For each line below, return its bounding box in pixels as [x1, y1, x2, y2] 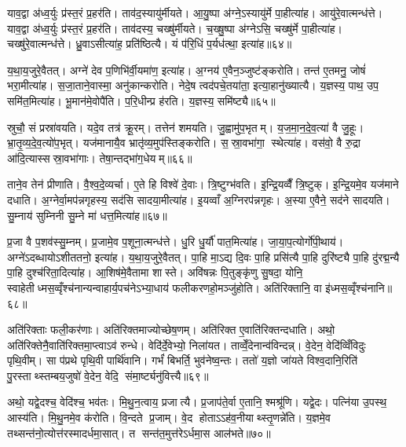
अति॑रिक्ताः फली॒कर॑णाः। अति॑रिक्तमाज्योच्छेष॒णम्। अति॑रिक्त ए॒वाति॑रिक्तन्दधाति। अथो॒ [7, 321, 335, 338]
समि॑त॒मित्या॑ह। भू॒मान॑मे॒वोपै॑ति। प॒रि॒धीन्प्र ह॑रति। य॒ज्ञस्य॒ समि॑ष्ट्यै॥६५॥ [7, 92, 276, 108]
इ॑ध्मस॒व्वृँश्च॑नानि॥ [325, 279, 393, 295]
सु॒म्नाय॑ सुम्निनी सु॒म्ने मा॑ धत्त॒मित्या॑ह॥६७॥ [7, 207, 167, 223]
